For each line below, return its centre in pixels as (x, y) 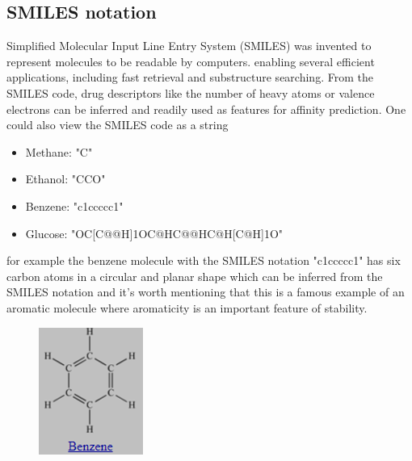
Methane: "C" (59, 151)
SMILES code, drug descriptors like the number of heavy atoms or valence (191, 92)
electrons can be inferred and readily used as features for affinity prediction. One (206, 109)
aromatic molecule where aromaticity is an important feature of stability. (187, 307)
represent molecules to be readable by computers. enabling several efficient (191, 61)
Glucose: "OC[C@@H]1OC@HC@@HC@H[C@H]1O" (154, 233)
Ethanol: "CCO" (65, 179)
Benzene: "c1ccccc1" (74, 205)
